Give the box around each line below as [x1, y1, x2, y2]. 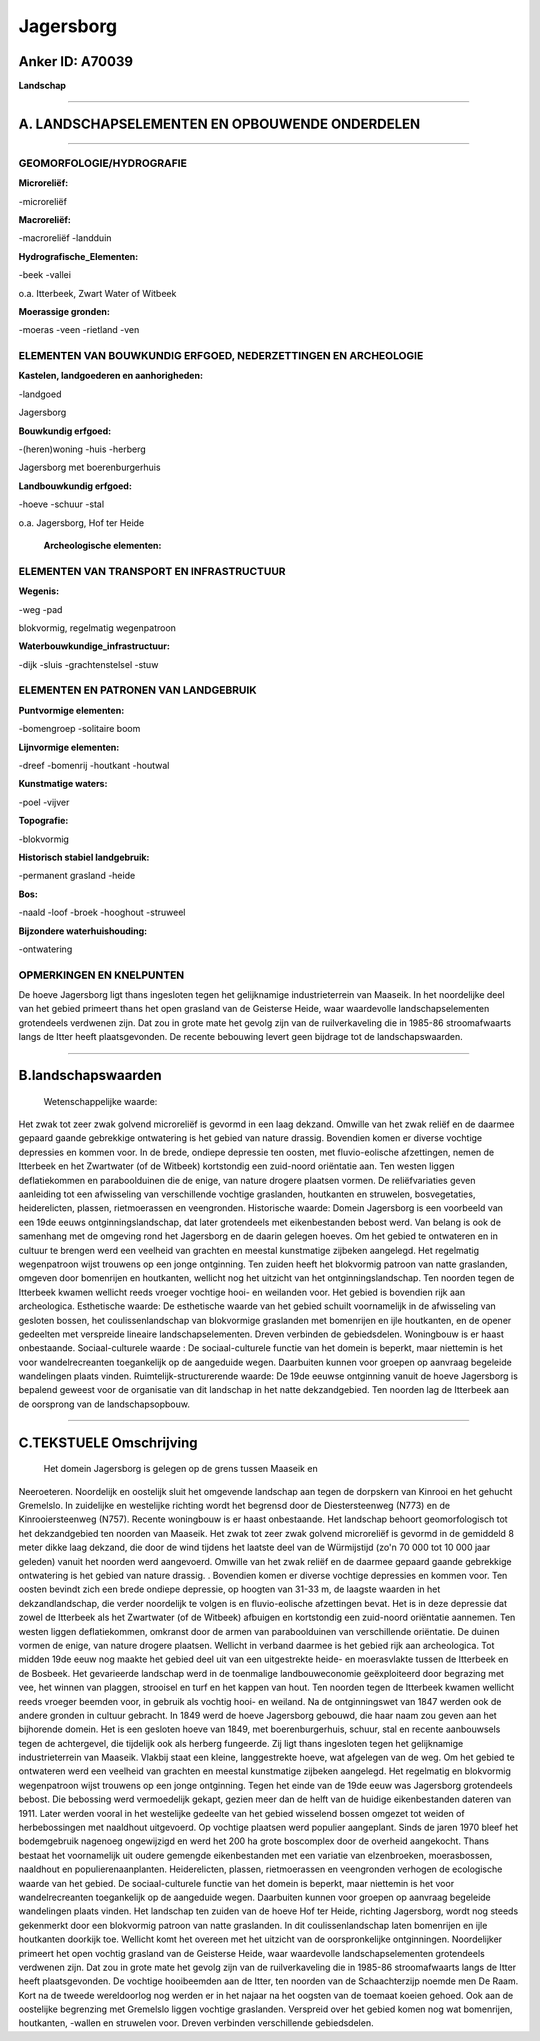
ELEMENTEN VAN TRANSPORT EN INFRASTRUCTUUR [18, 564, 286, 578]
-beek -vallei [18, 269, 72, 281]
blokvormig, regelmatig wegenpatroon [18, 621, 177, 634]
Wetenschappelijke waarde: [43, 1095, 158, 1107]
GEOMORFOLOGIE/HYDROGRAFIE [18, 156, 187, 170]
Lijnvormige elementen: [18, 741, 120, 753]
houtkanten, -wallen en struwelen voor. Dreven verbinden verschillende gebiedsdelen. [18, 2017, 374, 2029]
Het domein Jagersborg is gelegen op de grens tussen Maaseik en [43, 1463, 319, 1475]
